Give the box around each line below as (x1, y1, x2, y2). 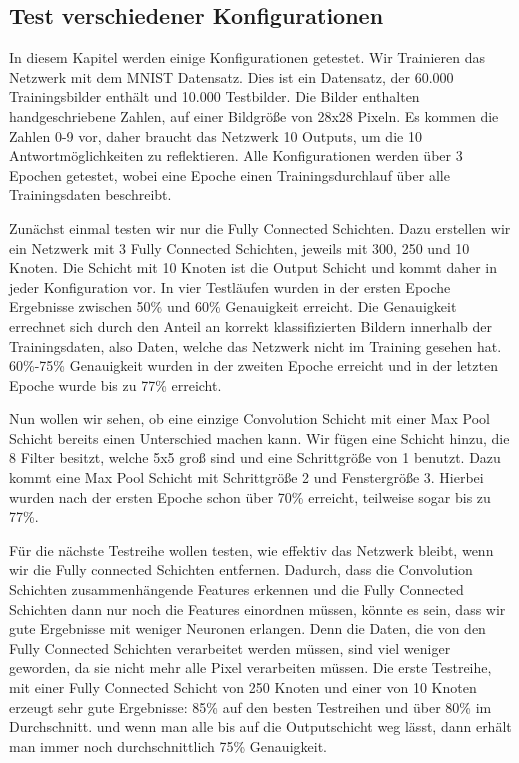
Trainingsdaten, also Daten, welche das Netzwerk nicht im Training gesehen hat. (9, 335, 502, 356)
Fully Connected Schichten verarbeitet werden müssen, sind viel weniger (9, 637, 451, 658)
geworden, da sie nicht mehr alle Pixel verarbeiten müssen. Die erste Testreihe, (9, 657, 492, 678)
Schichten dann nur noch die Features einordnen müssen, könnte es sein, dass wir (9, 598, 506, 619)
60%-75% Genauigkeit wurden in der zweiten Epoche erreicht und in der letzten (9, 355, 498, 376)
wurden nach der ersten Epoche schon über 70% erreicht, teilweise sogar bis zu (9, 486, 491, 507)
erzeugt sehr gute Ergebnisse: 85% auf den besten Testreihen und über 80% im (9, 696, 492, 717)
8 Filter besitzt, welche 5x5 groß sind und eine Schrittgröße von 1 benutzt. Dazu (9, 447, 501, 468)
